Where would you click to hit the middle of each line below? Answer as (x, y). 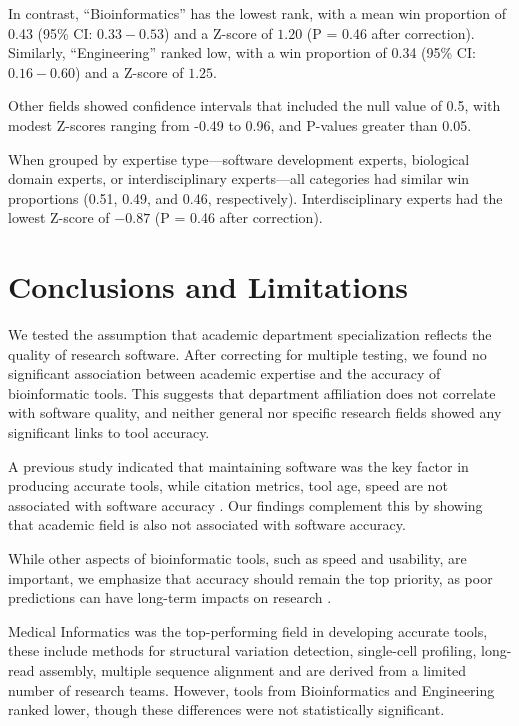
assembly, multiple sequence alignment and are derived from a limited (253, 669)
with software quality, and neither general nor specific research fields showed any (255, 412)
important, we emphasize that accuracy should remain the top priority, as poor (250, 577)
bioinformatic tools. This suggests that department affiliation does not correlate (252, 392)
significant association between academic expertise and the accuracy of (224, 373)
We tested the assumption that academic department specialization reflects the (250, 334)
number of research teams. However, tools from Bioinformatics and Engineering (251, 689)
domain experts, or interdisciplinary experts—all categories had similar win (239, 178)
